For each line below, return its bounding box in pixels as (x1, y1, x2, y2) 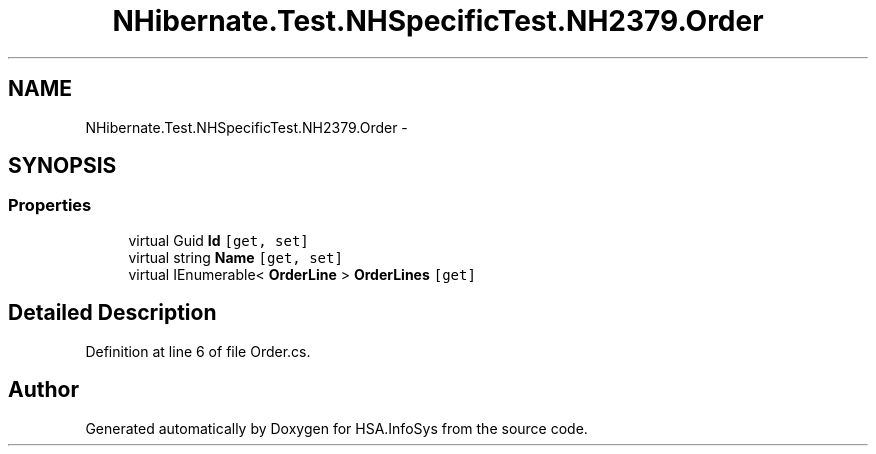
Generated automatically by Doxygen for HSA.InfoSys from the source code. (85, 419, 588, 437)
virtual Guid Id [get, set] (128, 231, 309, 249)
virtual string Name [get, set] (128, 248, 343, 266)
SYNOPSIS (8, 153, 117, 179)
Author (8, 377, 79, 403)
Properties (8, 195, 92, 216)
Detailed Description (8, 300, 217, 326)
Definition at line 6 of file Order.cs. (85, 342, 311, 360)
